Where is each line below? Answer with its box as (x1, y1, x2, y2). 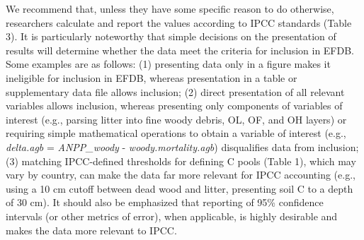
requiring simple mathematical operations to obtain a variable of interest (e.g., (6, 126, 346, 140)
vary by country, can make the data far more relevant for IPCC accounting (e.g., (6, 167, 356, 182)
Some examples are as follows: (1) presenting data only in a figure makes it (6, 56, 331, 71)
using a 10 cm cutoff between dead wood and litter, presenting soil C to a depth (6, 181, 353, 196)
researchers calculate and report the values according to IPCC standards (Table (6, 15, 352, 30)
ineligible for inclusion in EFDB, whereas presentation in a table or (6, 70, 297, 85)
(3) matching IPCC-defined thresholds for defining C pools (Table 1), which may (6, 153, 356, 168)
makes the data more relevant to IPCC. (6, 222, 177, 237)
